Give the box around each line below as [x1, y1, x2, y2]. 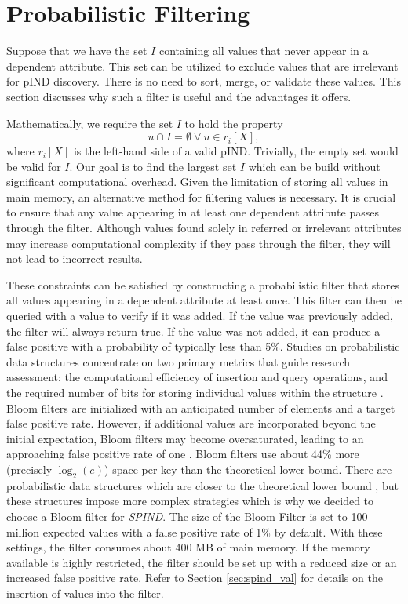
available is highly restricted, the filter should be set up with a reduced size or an [6, 554, 397, 570]
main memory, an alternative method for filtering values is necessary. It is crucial [6, 188, 396, 205]
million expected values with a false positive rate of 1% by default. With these [6, 523, 383, 540]
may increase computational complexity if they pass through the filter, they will [6, 235, 391, 251]
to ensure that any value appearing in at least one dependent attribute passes [6, 204, 379, 220]
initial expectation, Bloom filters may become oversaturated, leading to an [6, 430, 364, 446]
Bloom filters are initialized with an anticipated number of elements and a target [6, 399, 395, 416]
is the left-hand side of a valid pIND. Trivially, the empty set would [73, 143, 399, 159]
